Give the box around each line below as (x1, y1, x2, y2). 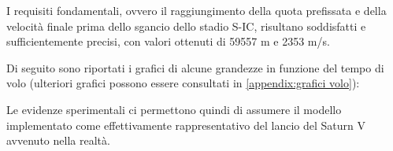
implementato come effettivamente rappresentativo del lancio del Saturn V (6, 116, 365, 133)
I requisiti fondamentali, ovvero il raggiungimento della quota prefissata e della (6, 2, 387, 18)
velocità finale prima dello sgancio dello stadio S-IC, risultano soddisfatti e (6, 17, 366, 34)
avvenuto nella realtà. (6, 132, 110, 149)
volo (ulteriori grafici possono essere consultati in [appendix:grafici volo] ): (6, 75, 360, 91)
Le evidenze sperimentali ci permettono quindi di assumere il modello (6, 101, 342, 117)
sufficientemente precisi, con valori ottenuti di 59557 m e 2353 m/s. (6, 33, 330, 50)
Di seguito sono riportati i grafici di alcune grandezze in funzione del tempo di (6, 59, 384, 75)
